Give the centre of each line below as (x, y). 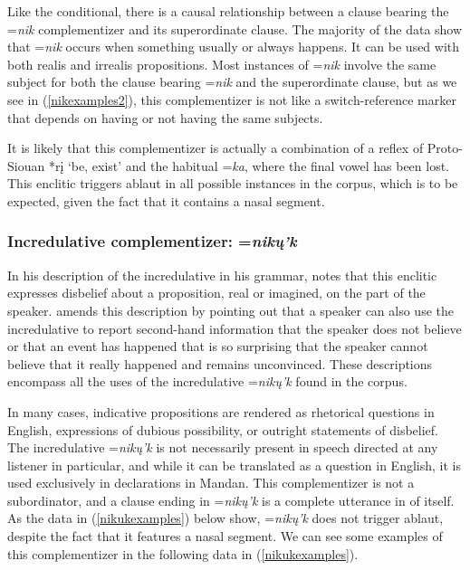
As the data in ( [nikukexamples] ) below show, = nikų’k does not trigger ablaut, (225, 518)
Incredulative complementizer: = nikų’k (152, 241)
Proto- (445, 148)
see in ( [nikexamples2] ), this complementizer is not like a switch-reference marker (232, 99)
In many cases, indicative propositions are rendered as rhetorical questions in (221, 411)
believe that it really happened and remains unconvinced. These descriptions (220, 363)
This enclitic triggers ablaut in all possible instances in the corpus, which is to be (233, 183)
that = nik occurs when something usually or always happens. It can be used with (234, 47)
